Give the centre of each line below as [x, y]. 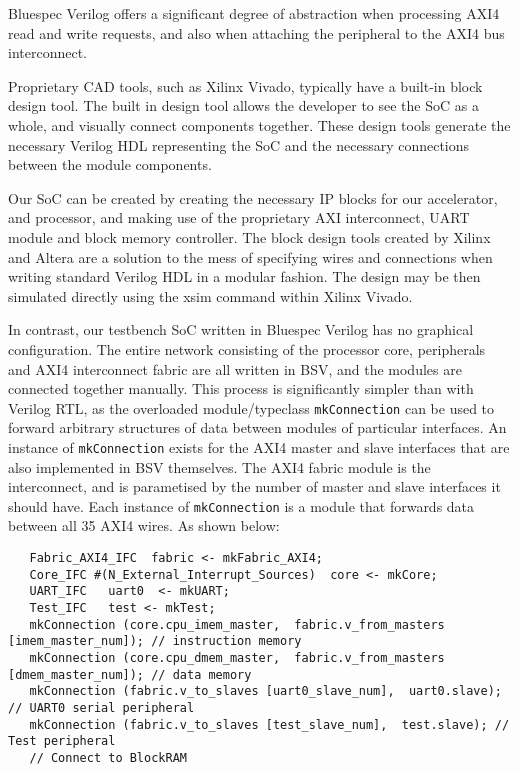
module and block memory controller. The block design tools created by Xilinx [249, 236]
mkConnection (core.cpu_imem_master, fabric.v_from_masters [237, 624]
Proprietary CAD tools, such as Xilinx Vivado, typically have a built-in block [245, 85]
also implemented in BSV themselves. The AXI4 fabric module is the [219, 466]
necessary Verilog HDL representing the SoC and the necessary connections [239, 144]
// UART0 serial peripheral [101, 707]
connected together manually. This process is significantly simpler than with [241, 388]
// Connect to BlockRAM [108, 757]
